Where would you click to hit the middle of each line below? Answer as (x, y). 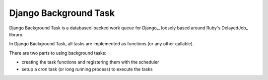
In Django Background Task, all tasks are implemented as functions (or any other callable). (101, 44)
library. (16, 34)
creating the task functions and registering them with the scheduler (90, 62)
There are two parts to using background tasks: (58, 53)
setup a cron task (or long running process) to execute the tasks (87, 69)
